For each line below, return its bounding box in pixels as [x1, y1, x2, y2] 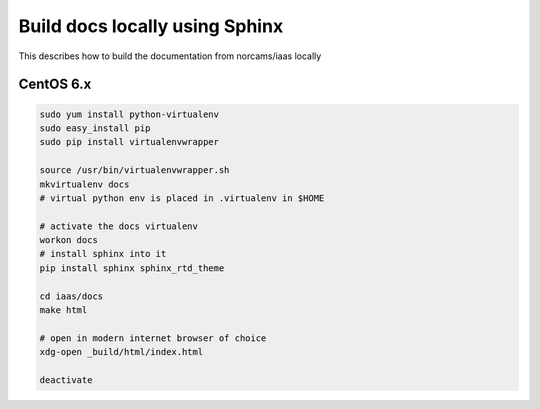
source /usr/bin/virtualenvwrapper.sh [39, 165, 230, 176]
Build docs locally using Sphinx [18, 15, 284, 37]
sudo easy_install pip [39, 122, 151, 134]
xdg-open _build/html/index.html [39, 346, 204, 358]
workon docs [39, 235, 99, 246]
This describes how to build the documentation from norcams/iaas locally [18, 50, 322, 62]
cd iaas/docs [39, 290, 104, 302]
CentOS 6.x [18, 76, 92, 93]
